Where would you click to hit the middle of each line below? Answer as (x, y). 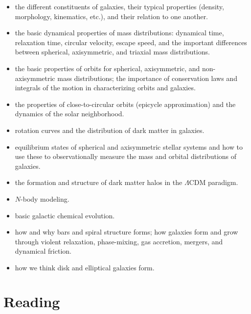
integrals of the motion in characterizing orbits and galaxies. (105, 88)
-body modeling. (45, 198)
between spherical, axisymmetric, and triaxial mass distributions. (112, 52)
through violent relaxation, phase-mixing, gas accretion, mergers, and (119, 241)
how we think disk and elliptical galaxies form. (85, 267)
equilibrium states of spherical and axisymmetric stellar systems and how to (129, 146)
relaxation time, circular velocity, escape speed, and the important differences (131, 42)
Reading (32, 301)
